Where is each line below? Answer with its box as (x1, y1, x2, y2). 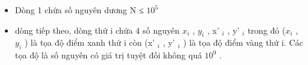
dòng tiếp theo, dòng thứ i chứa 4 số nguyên (15, 23, 179, 36)
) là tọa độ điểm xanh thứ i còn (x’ (24, 36, 155, 49)
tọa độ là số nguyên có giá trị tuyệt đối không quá (15, 49, 202, 61)
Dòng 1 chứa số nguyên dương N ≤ (15, 4, 144, 16)
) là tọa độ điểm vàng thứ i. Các (183, 36, 303, 49)
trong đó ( (247, 23, 286, 36)
